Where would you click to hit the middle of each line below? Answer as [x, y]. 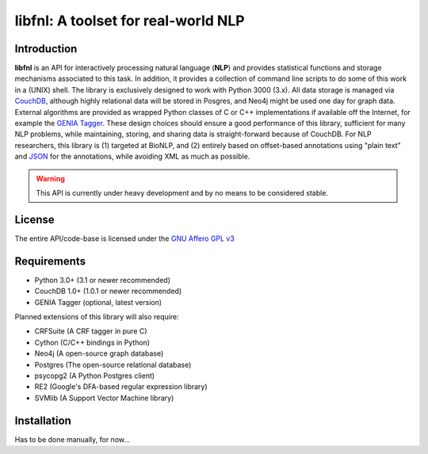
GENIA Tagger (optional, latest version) [98, 302]
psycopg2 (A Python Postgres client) [94, 376]
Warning [50, 178]
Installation [43, 420]
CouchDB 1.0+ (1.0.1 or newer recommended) [108, 291]
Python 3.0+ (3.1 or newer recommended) [102, 280]
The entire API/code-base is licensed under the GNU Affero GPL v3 [125, 238]
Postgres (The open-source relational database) [113, 364]
